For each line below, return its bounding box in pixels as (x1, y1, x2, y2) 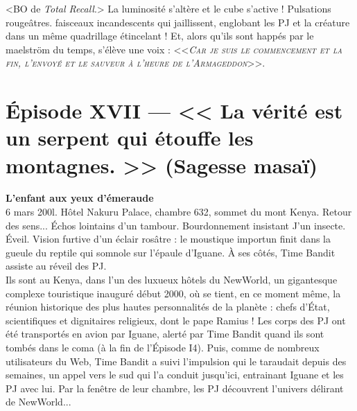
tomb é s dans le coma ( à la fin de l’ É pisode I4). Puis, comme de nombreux (6, 340, 320, 354)
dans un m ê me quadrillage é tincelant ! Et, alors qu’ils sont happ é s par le (6, 28, 314, 43)
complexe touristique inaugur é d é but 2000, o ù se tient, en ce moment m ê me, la (6, 286, 341, 300)
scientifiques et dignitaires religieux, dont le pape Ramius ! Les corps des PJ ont (6, 313, 346, 327)
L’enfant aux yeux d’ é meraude (6, 191, 154, 205)
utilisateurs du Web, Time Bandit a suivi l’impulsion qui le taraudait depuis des (6, 353, 347, 368)
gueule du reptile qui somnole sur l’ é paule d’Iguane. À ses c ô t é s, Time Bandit (6, 245, 336, 259)
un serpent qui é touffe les (6, 123, 254, 152)
